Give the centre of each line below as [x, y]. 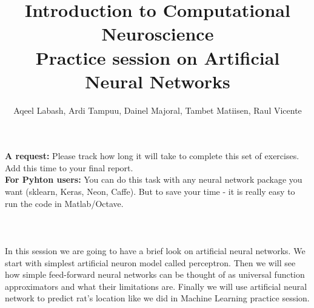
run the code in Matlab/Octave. [64, 203]
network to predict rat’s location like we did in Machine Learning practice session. [157, 298]
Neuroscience [158, 34]
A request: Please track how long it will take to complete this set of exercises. [152, 156]
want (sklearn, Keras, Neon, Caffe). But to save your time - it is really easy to [150, 192]
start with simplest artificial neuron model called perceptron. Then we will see [150, 262]
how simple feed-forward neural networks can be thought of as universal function [155, 274]
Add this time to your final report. [69, 167]
